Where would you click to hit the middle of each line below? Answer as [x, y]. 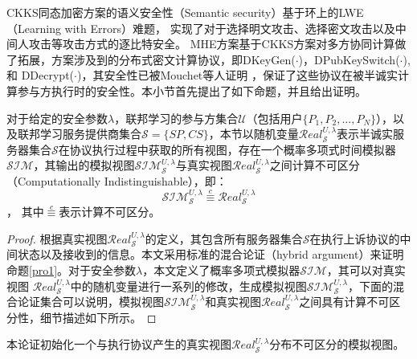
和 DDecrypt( [41, 75]
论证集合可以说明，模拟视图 [90, 302]
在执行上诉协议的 [355, 238]
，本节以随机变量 [253, 134]
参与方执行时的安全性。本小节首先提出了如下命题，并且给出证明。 [192, 90]
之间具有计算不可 [344, 302]
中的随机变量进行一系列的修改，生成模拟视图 [188, 286]
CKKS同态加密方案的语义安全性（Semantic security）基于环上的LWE [185, 12]
